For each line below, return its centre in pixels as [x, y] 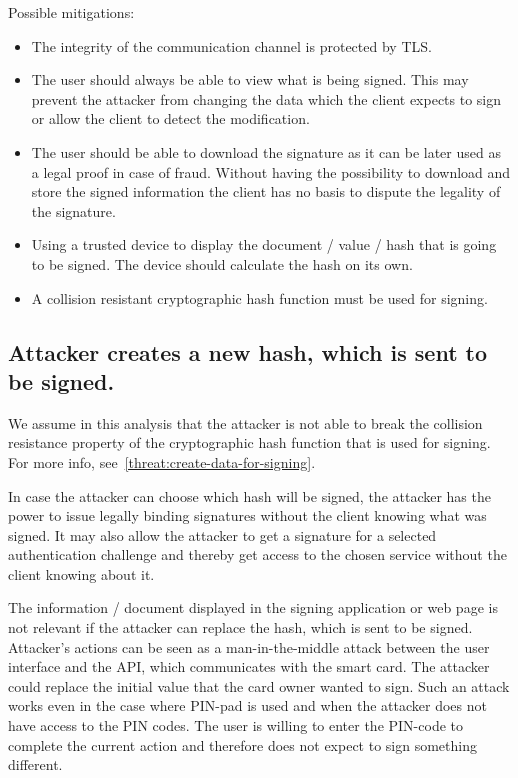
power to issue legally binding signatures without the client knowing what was [247, 515]
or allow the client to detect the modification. [170, 118]
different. [35, 764]
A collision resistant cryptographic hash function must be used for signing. [259, 297]
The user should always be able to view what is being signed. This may [250, 79]
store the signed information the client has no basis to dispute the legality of [266, 191]
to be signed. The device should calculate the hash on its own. [222, 263]
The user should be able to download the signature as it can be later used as [266, 151]
